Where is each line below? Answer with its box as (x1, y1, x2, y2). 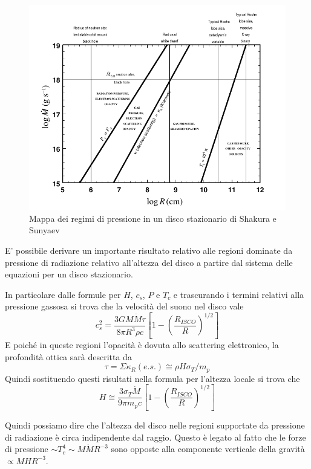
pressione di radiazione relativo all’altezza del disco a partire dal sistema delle (5, 256, 293, 268)
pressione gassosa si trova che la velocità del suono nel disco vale (5, 300, 244, 312)
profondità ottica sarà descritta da (5, 350, 132, 363)
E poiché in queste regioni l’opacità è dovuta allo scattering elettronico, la (5, 338, 279, 351)
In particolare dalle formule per (5, 288, 121, 300)
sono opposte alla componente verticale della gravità (111, 442, 305, 455)
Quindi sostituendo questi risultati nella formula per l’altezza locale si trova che (5, 372, 300, 384)
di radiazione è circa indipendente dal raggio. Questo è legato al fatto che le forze (5, 430, 306, 443)
